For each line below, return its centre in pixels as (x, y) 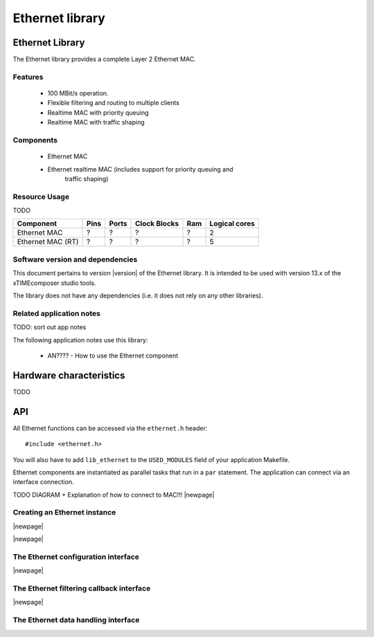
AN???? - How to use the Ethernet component (113, 356)
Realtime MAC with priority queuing (98, 112)
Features (28, 77)
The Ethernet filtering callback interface (82, 589)
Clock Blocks (157, 223)
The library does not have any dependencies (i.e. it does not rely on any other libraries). (138, 295)
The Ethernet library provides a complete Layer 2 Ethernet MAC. (105, 59)
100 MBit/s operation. (78, 93)
